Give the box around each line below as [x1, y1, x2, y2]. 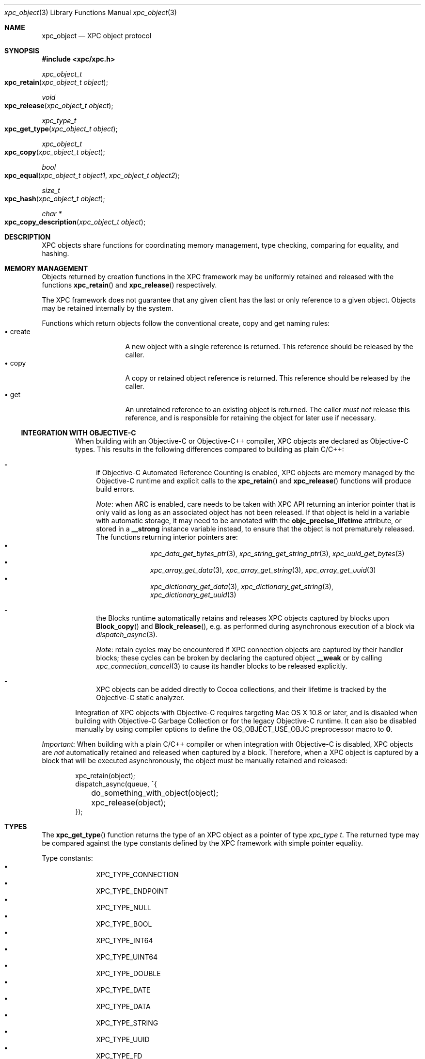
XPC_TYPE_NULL [96, 903, 151, 912]
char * [42, 209, 62, 218]
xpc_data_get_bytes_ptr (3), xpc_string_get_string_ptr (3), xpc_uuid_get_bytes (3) [150, 549, 405, 558]
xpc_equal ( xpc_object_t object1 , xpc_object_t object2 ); [4, 171, 180, 179]
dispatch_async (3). [96, 630, 157, 639]
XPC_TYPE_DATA [96, 1002, 151, 1011]
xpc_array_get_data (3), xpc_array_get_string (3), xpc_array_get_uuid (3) [150, 566, 376, 574]
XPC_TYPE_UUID [96, 1035, 150, 1043]
